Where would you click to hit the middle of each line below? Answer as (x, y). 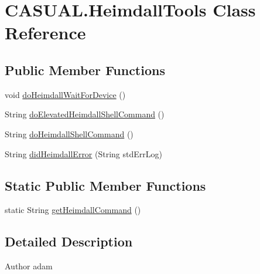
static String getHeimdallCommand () (73, 210)
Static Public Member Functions (105, 185)
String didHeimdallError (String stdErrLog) (83, 153)
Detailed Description (69, 241)
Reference (45, 33)
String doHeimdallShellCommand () (69, 133)
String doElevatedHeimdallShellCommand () (85, 114)
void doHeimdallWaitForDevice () (65, 94)
